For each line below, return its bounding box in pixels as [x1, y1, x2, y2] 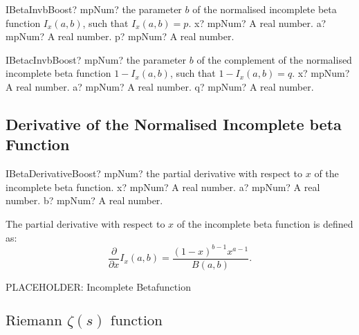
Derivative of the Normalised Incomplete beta [6, 113, 342, 134]
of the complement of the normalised [196, 52, 352, 66]
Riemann [6, 313, 62, 328]
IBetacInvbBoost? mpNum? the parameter [6, 52, 187, 66]
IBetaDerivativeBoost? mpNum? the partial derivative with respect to [6, 166, 303, 181]
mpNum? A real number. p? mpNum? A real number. [6, 29, 234, 44]
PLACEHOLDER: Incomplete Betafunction [6, 279, 191, 293]
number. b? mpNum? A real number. [6, 193, 163, 208]
